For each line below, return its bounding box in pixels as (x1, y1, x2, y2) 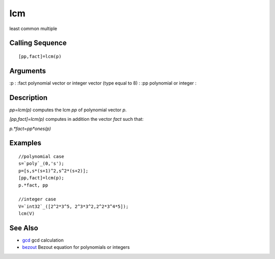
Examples (9, 139, 42, 147)
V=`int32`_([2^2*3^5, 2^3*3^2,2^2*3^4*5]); (18, 203, 129, 209)
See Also (9, 223, 38, 232)
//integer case (18, 196, 57, 202)
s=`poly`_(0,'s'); (18, 161, 65, 167)
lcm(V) (18, 211, 35, 217)
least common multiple (9, 25, 58, 32)
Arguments (9, 66, 46, 75)
